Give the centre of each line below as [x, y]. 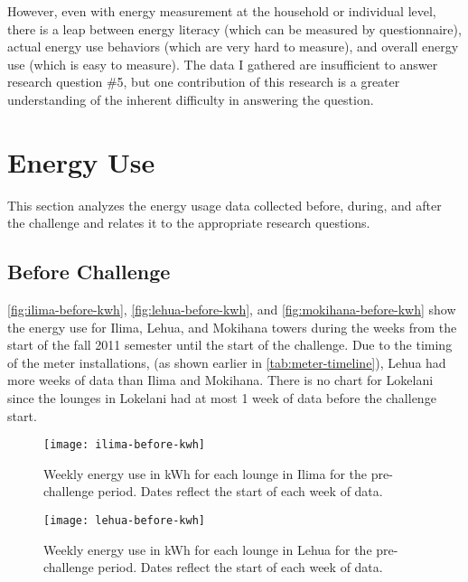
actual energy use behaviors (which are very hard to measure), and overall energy [233, 47]
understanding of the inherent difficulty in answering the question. [191, 99]
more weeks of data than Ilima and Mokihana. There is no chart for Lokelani [220, 380]
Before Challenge [89, 272]
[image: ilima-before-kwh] [124, 445]
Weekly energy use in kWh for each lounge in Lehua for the [208, 549]
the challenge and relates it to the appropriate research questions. [189, 223]
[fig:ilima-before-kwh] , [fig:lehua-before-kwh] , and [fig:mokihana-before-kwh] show [232, 310]
